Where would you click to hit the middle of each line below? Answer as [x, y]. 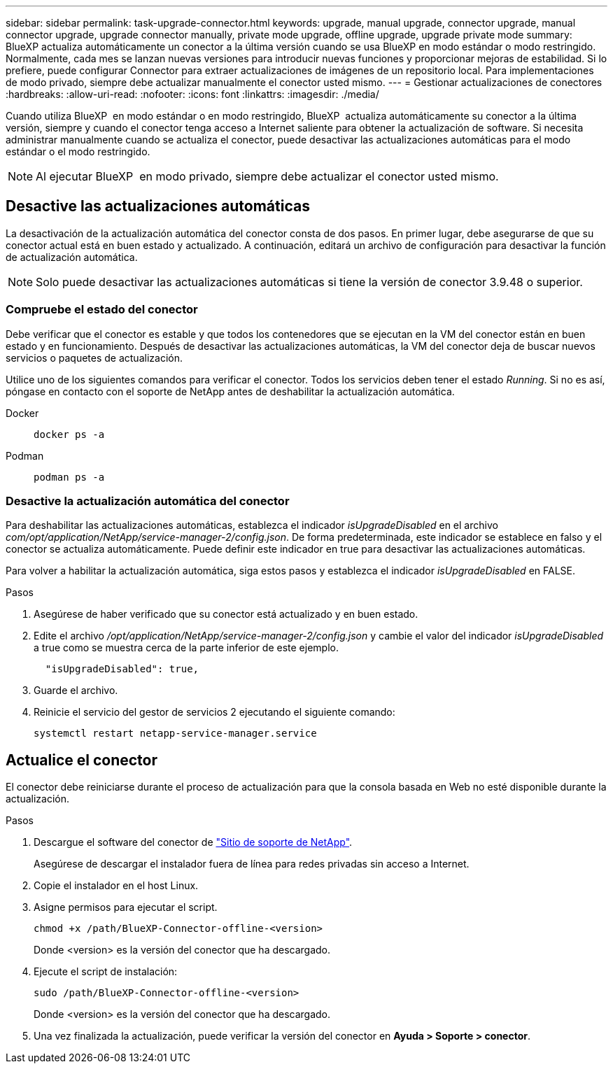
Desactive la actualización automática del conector [148, 501]
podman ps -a [69, 477]
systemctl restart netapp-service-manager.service [175, 734]
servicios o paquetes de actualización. [94, 357]
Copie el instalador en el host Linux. [116, 886]
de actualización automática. [72, 257]
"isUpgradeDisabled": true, [122, 669]
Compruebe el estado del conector [102, 310]
